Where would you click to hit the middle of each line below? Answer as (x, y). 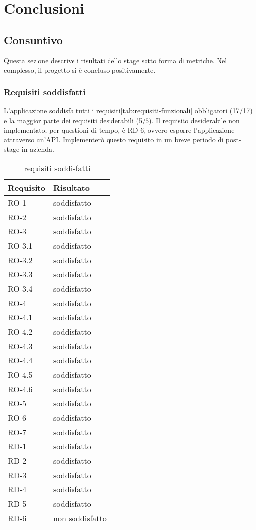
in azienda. (38, 149)
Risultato (72, 187)
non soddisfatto (80, 518)
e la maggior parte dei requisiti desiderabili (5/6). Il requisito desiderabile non (122, 120)
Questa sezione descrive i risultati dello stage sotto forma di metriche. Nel (116, 60)
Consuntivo (33, 39)
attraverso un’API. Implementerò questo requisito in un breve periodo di (114, 139)
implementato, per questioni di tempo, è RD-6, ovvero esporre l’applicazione (119, 130)
